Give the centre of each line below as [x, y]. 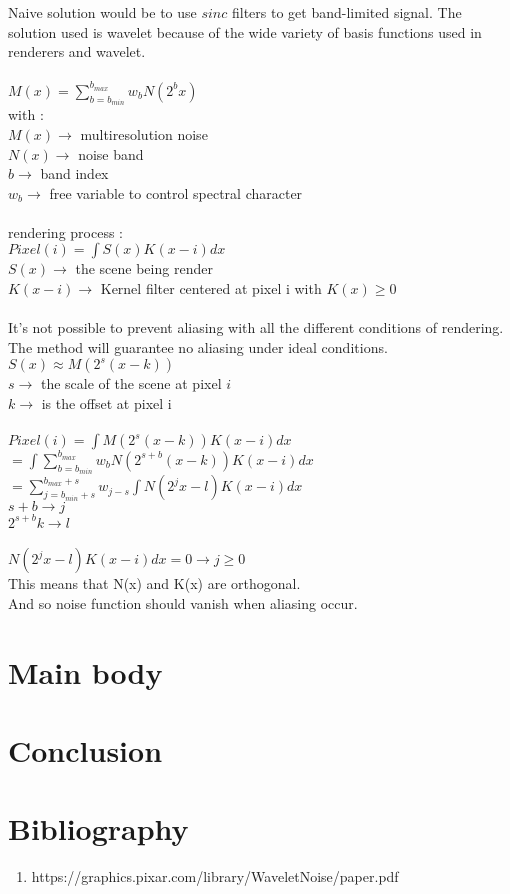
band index [74, 173]
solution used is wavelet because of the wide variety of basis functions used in [245, 31]
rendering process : [65, 231]
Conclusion [85, 750]
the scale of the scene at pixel [131, 383]
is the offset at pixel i [106, 403]
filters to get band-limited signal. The [346, 12]
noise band [111, 153]
